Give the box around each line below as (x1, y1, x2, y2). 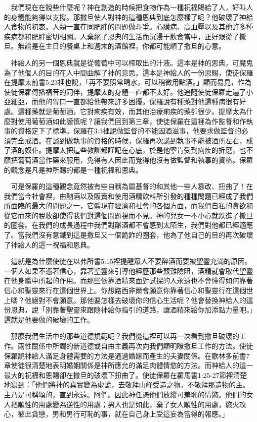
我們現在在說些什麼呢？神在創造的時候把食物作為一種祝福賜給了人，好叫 (10, 2, 246, 12)
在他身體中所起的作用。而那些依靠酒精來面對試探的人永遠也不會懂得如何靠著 (4, 275, 253, 286)
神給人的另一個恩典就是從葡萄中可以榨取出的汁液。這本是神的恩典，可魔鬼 (10, 57, 253, 67)
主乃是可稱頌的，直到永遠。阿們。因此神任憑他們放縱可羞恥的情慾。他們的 (4, 389, 246, 399)
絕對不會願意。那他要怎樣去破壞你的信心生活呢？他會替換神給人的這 (31, 295, 253, 305)
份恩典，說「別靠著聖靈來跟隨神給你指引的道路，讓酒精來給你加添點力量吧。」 (4, 304, 253, 315)
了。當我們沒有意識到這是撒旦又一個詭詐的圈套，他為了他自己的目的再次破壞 (4, 230, 253, 240)
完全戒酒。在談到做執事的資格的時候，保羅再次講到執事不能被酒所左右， (10, 135, 246, 145)
